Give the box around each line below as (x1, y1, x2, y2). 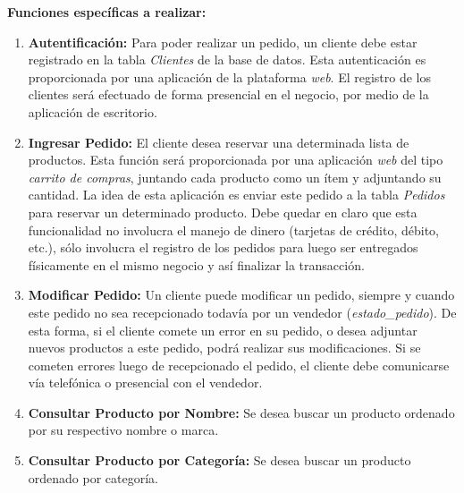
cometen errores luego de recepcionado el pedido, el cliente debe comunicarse (28, 355, 450, 374)
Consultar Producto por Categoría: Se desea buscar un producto (28, 451, 411, 470)
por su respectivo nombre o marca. (28, 421, 219, 439)
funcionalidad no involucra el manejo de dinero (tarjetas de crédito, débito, (28, 220, 439, 239)
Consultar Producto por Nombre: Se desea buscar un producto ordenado (28, 403, 455, 421)
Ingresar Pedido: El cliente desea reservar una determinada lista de (28, 132, 409, 151)
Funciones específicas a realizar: (7, 3, 207, 21)
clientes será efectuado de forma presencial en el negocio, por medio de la (28, 85, 429, 104)
